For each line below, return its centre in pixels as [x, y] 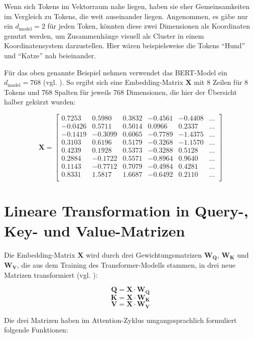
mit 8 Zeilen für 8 [221, 82]
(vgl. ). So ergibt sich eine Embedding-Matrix [113, 82]
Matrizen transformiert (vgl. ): [51, 274]
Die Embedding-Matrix [40, 254]
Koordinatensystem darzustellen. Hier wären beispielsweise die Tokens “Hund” [125, 45]
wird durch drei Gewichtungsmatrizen [144, 254]
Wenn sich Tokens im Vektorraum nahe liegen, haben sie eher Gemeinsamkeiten [127, 6]
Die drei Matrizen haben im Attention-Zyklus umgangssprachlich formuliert [120, 320]
